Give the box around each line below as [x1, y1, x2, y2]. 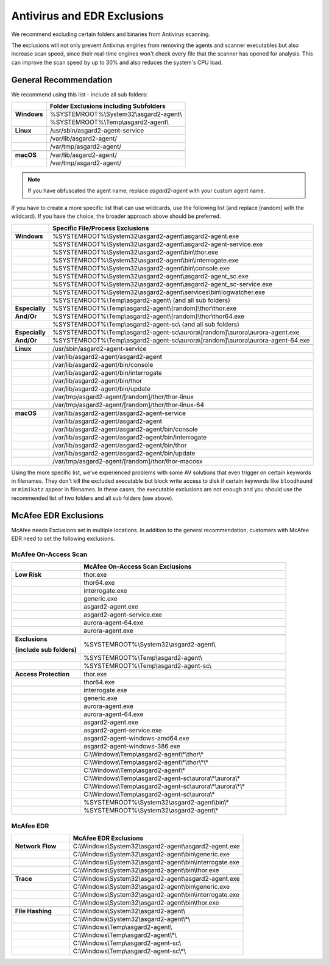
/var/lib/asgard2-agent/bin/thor [52, 376, 143, 385]
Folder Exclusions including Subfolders [49, 102, 166, 110]
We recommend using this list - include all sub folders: [11, 90, 148, 98]
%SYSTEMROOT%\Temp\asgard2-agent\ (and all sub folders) [52, 296, 231, 305]
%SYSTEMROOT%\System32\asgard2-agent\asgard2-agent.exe [52, 232, 239, 240]
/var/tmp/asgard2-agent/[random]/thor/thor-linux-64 [52, 400, 204, 409]
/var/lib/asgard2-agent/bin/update [52, 385, 151, 393]
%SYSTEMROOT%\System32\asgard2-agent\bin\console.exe [52, 264, 230, 272]
